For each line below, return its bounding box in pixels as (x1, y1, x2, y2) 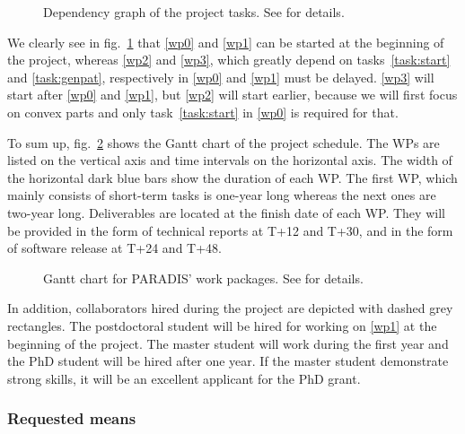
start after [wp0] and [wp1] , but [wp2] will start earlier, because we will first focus (7, 85, 458, 104)
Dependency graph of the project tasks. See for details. (43, 3, 345, 21)
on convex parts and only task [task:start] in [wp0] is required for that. (7, 102, 399, 121)
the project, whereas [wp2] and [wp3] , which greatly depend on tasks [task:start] (7, 50, 451, 69)
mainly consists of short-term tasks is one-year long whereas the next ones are (7, 186, 436, 204)
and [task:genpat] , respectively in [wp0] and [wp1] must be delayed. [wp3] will (7, 67, 434, 86)
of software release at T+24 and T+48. (7, 239, 222, 257)
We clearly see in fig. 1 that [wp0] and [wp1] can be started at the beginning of (7, 32, 444, 51)
